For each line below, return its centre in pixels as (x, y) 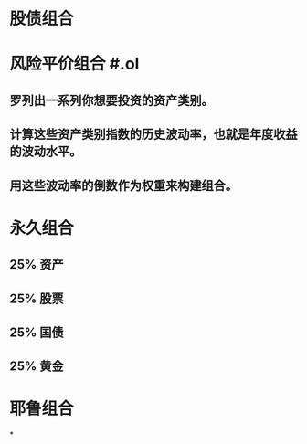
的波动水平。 (46, 152)
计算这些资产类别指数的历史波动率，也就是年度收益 (153, 135)
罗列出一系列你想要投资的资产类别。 (111, 100)
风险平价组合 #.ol (74, 64)
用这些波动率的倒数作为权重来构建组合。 (123, 185)
